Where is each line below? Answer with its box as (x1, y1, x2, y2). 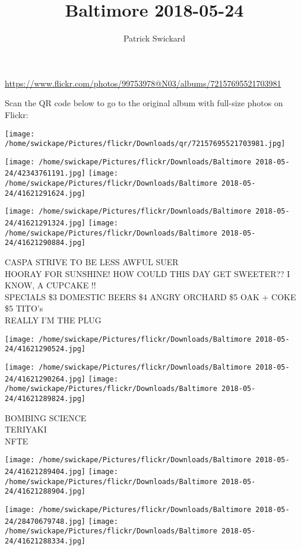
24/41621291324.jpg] (5, 219, 86, 228)
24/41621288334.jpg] (5, 536, 86, 545)
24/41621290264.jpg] (5, 374, 86, 383)
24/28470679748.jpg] (5, 517, 86, 526)
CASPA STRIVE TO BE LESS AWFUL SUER (5, 256, 179, 268)
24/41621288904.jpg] (5, 487, 86, 496)
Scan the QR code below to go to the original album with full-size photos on (5, 97, 283, 109)
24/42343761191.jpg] (5, 169, 86, 178)
